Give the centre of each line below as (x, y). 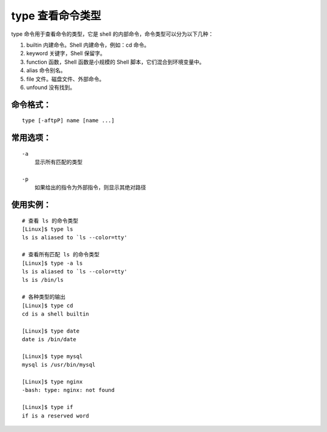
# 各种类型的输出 (44, 297)
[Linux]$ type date (51, 331)
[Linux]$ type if (48, 407)
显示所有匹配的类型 (58, 162)
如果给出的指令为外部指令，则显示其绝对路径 (90, 188)
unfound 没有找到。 (51, 87)
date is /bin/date (49, 340)
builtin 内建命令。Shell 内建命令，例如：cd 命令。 (88, 45)
